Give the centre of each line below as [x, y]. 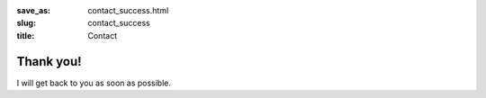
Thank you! [49, 62]
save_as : [34, 10]
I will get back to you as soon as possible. [94, 83]
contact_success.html [128, 10]
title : [26, 35]
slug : [26, 23]
